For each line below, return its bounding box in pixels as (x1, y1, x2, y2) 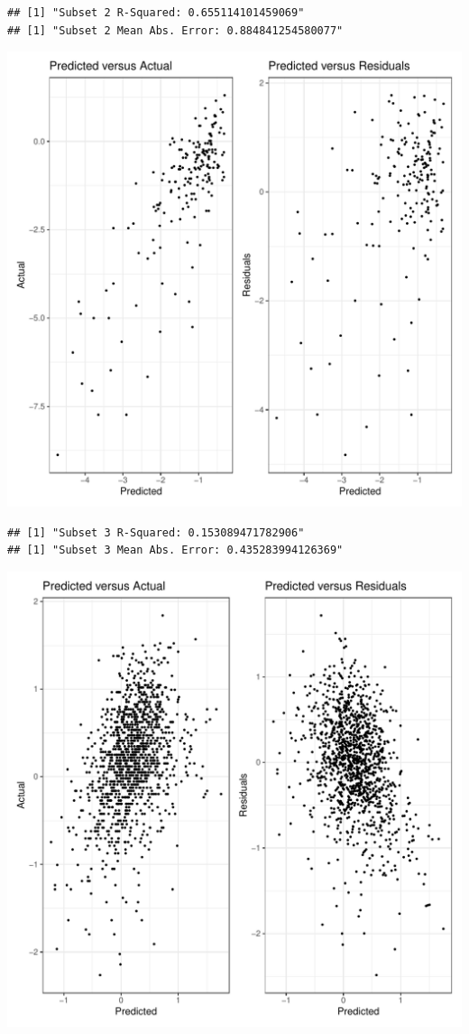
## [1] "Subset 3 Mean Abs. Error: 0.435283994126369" (7, 544, 344, 557)
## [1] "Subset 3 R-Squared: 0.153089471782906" (7, 526, 305, 539)
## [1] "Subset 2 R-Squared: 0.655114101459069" (7, 6, 305, 19)
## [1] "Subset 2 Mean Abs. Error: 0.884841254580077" (7, 23, 344, 37)
